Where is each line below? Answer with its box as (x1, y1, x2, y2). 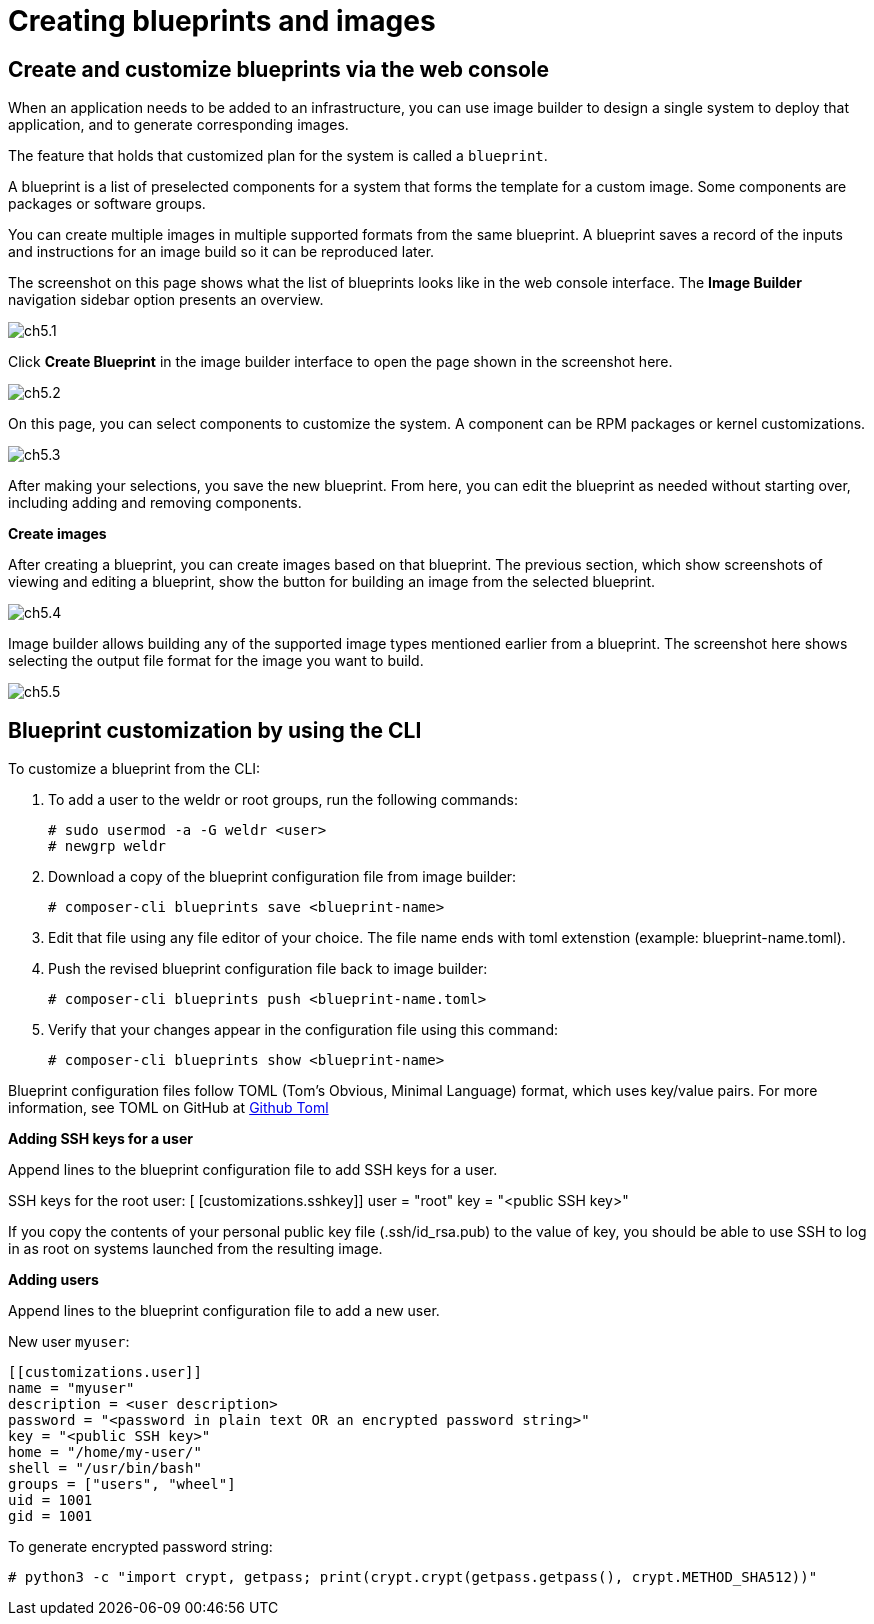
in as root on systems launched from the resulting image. (8, 1240, 383, 1258)
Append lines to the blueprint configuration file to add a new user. (8, 1302, 440, 1320)
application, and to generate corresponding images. (8, 116, 349, 134)
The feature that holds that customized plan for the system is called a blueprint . (8, 147, 548, 165)
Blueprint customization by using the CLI (8, 717, 422, 743)
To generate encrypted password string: (8, 1538, 273, 1556)
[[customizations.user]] (8, 1364, 202, 1381)
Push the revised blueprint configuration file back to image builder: (48, 960, 488, 978)
